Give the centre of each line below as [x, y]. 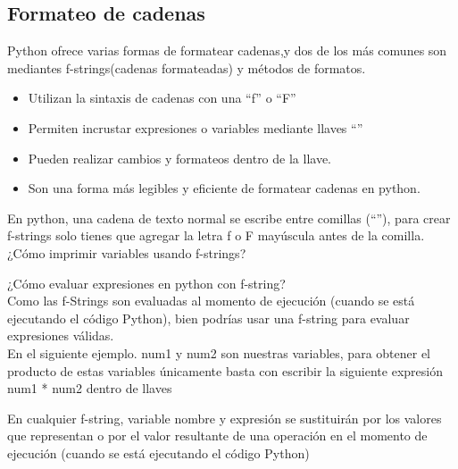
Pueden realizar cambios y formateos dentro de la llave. [180, 158]
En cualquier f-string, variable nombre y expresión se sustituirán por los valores [225, 418]
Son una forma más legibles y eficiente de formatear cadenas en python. [224, 188]
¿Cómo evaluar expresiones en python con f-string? [146, 283]
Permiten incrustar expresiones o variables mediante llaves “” [196, 127]
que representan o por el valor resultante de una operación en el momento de [217, 435]
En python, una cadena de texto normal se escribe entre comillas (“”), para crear [229, 218]
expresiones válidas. [61, 335]
